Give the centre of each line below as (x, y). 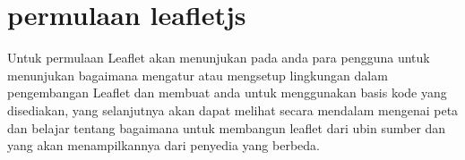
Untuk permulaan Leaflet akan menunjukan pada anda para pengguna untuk (219, 58)
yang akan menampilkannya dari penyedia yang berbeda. (164, 145)
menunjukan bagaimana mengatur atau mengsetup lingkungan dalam (198, 75)
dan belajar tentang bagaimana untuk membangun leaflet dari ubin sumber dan (227, 127)
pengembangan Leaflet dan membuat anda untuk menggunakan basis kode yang (227, 93)
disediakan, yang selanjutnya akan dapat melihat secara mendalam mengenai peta (233, 109)
